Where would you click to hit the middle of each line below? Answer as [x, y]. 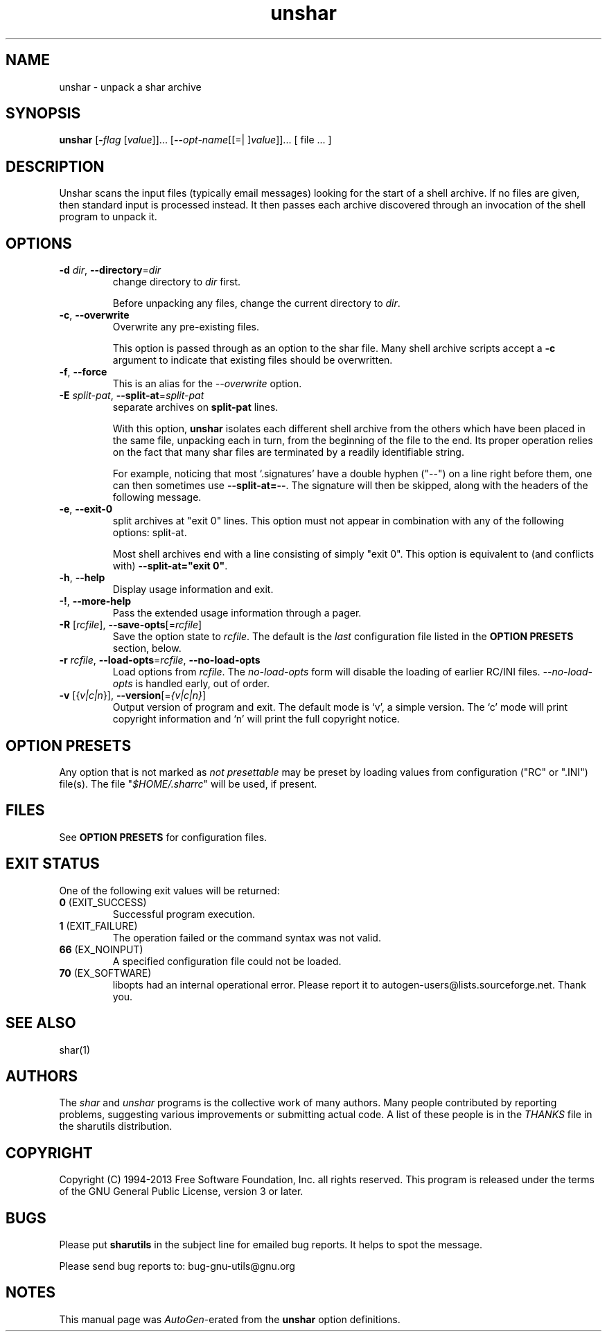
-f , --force [83, 372]
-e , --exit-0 [86, 509]
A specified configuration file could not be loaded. [227, 961]
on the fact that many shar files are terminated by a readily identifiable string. [288, 452]
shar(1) [75, 1050]
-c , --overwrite [94, 315]
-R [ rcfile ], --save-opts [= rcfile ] [131, 625]
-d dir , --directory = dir [110, 270]
